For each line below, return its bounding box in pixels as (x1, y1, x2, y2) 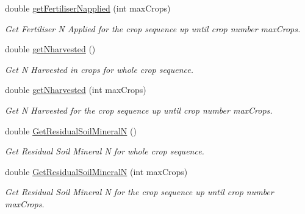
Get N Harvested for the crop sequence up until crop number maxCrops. (5, 103, 273, 116)
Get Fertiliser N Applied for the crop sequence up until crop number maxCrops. (5, 22, 301, 35)
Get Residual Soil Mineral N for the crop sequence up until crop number (5, 185, 274, 198)
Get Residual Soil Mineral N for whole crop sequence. (5, 145, 204, 157)
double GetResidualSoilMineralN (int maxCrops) (5, 165, 188, 178)
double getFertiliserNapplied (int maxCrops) (5, 2, 171, 14)
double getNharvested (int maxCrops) (5, 83, 146, 96)
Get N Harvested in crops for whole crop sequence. (5, 63, 193, 75)
